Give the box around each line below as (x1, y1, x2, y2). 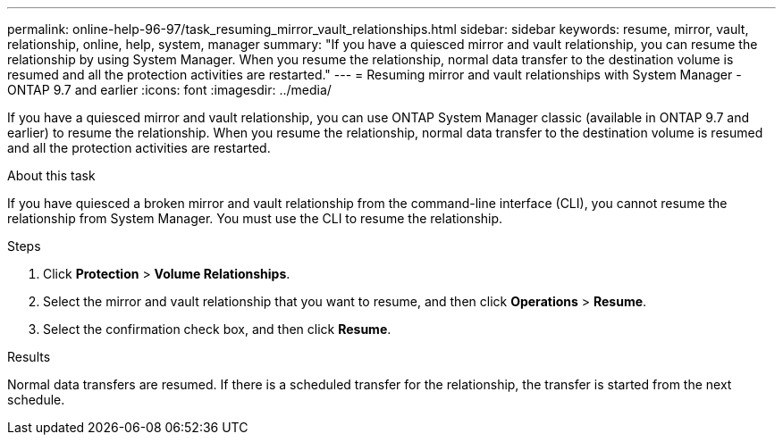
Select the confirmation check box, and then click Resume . (43, 321, 391, 337)
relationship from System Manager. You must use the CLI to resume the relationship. (7, 211, 503, 226)
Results (7, 349, 51, 364)
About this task (7, 168, 96, 183)
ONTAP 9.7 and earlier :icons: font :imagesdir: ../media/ (7, 82, 332, 97)
